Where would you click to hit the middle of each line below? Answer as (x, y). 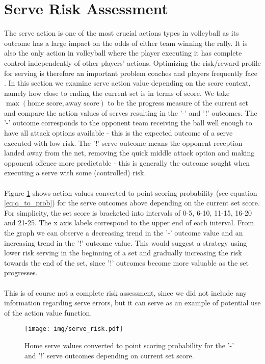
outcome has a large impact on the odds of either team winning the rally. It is (126, 43)
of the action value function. (48, 312)
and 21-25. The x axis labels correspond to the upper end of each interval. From (129, 223)
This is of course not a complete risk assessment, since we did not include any (125, 292)
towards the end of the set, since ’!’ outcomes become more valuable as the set (126, 262)
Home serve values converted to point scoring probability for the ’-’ (129, 345)
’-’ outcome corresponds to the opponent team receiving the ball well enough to (128, 123)
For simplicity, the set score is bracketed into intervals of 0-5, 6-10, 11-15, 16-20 (128, 212)
